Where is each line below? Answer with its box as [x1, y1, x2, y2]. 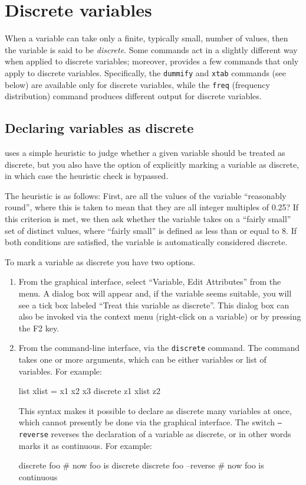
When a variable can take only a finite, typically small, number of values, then [5, 32, 288, 44]
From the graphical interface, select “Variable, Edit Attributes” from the [18, 275, 281, 288]
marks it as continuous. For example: [18, 439, 152, 451]
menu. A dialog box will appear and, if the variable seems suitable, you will [18, 287, 292, 299]
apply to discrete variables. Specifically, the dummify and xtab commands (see [5, 66, 286, 79]
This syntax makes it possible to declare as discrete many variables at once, [18, 404, 292, 416]
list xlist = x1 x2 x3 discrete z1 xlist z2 [18, 385, 161, 397]
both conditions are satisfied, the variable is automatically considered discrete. [5, 236, 288, 248]
